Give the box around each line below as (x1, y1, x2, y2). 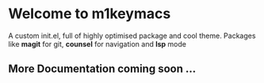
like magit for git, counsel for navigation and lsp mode (8, 39, 186, 48)
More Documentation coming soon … (8, 62, 197, 76)
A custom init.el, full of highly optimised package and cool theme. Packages (8, 31, 256, 40)
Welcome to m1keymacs (8, 5, 171, 23)
